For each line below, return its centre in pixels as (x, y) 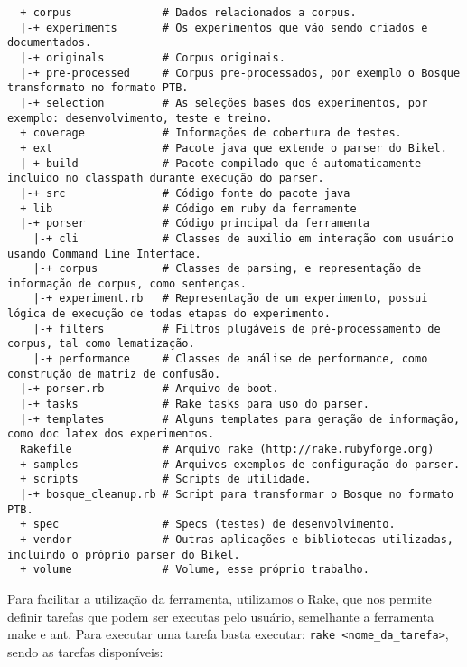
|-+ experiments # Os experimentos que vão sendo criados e (224, 28)
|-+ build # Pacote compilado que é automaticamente (221, 163)
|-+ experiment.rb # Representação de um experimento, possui (230, 299)
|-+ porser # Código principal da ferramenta (195, 224)
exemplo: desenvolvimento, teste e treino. (140, 118)
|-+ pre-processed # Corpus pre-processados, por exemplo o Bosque (240, 73)
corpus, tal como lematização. (101, 344)
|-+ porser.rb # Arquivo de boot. (149, 389)
